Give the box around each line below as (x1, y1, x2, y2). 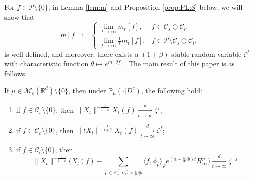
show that (4, 11, 35, 22)
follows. (4, 68, 27, 78)
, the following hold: (141, 85, 202, 95)
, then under (68, 85, 106, 95)
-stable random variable (169, 48, 242, 59)
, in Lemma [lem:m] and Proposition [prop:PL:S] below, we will (48, 2, 243, 12)
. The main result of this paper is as (124, 58, 235, 69)
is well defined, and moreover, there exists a (4, 48, 139, 59)
